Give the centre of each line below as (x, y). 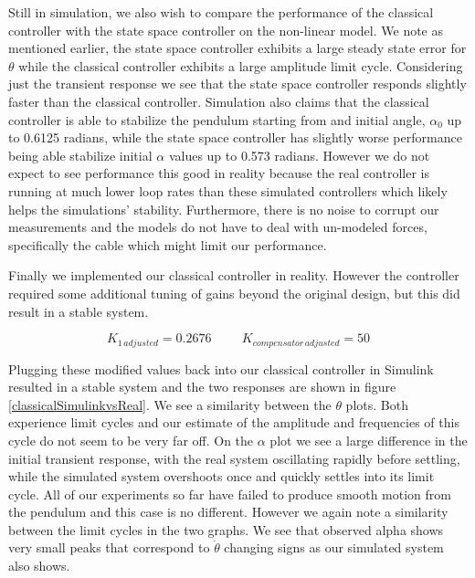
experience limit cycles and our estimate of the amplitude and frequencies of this (234, 422)
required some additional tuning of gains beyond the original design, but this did (234, 293)
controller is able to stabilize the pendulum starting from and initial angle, (217, 119)
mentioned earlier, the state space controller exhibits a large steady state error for (237, 48)
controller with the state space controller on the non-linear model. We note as (226, 30)
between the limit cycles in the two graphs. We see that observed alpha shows (226, 529)
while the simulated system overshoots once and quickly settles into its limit (222, 476)
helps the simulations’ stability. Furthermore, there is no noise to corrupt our (224, 209)
